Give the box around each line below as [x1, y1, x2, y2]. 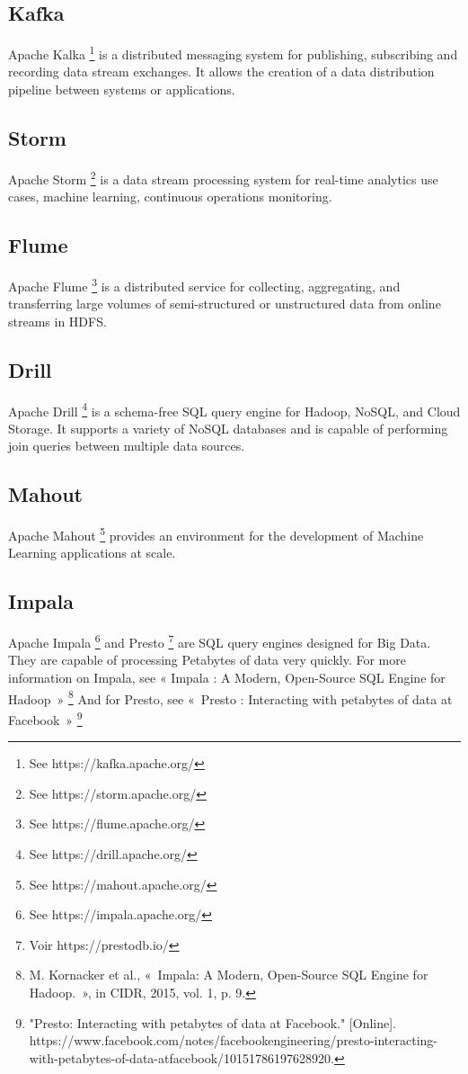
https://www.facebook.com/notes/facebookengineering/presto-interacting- [29, 1031, 437, 1050]
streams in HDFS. [8, 311, 107, 330]
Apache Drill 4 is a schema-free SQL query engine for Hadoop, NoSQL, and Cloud [8, 398, 461, 420]
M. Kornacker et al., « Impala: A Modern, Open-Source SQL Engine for [29, 965, 428, 984]
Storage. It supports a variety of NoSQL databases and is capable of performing [8, 418, 448, 437]
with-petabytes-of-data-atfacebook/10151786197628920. [29, 1048, 335, 1067]
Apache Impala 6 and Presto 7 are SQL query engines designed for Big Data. [8, 631, 431, 651]
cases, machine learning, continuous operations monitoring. [8, 187, 332, 206]
